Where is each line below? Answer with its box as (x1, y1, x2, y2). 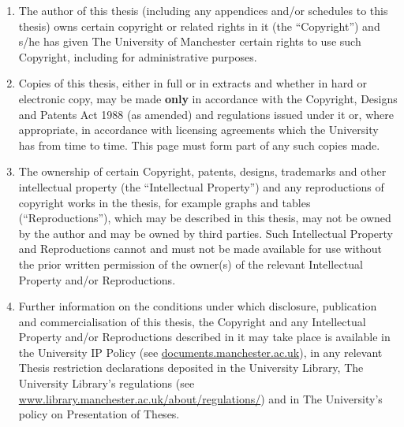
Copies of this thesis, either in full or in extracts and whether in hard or (18, 75, 368, 91)
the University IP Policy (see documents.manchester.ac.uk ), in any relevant (18, 343, 383, 360)
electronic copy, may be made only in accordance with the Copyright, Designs (18, 90, 398, 106)
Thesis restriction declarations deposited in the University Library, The (18, 359, 364, 376)
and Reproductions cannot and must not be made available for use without (18, 240, 382, 257)
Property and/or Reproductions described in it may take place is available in (18, 329, 391, 345)
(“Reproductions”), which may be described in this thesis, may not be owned (18, 210, 391, 226)
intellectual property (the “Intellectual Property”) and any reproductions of (18, 178, 384, 195)
